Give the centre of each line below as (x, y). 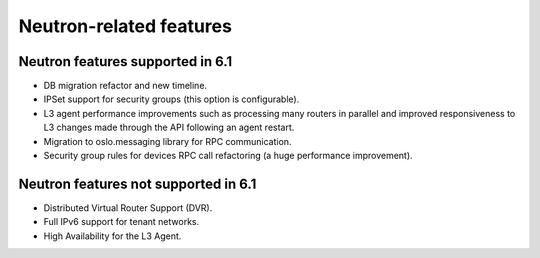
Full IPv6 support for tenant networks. (121, 222)
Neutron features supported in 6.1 (125, 61)
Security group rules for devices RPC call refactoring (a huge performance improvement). (228, 156)
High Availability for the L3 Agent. (112, 236)
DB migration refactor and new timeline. (125, 86)
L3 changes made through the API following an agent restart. (169, 127)
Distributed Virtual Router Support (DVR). (128, 207)
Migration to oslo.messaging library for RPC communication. (167, 141)
